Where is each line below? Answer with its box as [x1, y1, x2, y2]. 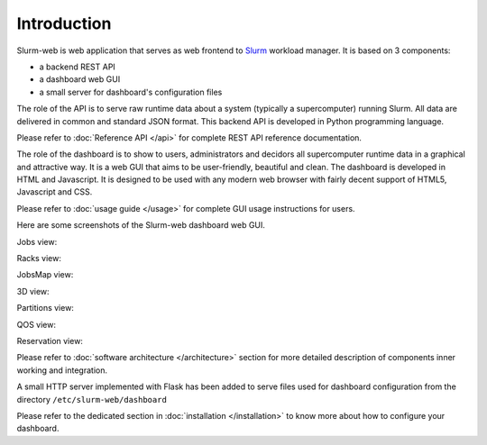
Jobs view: [16, 236, 58, 247]
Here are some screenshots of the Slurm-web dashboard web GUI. [16, 220, 266, 231]
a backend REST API [39, 61, 116, 72]
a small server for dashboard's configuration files [39, 86, 223, 97]
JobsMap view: [16, 269, 74, 280]
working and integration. [16, 365, 108, 376]
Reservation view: [16, 335, 83, 346]
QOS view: [16, 319, 56, 330]
